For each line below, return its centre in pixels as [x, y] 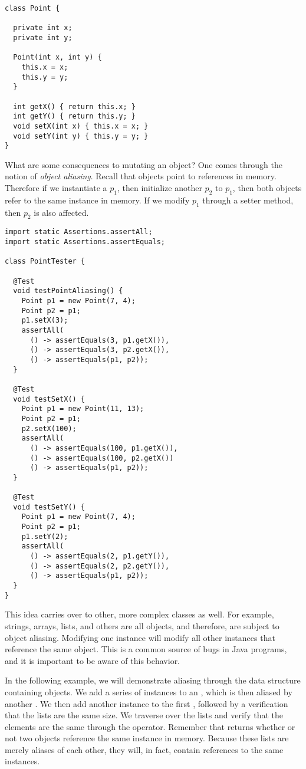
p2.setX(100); [49, 428]
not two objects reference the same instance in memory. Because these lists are [147, 738]
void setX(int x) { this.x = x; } [81, 126]
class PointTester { [45, 262]
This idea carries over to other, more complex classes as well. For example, [139, 614]
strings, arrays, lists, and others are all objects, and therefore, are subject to [142, 625]
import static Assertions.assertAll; [79, 232]
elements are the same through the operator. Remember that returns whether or [150, 726]
